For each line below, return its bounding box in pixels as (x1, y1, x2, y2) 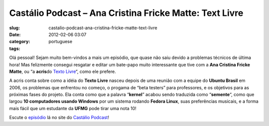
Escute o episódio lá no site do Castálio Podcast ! (9, 115, 110, 121)
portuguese (48, 39, 72, 45)
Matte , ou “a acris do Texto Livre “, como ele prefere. (9, 68, 117, 74)
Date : (9, 31, 21, 37)
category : (9, 39, 30, 45)
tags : (9, 45, 20, 52)
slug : (9, 25, 20, 31)
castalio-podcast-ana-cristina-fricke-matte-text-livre (48, 25, 157, 31)
